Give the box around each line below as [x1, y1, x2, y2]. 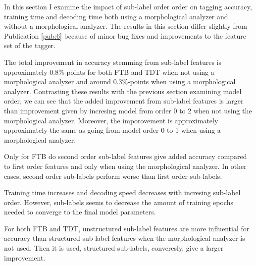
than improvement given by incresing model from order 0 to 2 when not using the [4, 105, 252, 115]
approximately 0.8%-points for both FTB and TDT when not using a [4, 66, 214, 77]
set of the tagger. [4, 40, 55, 51]
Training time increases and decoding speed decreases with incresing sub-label [4, 187, 241, 198]
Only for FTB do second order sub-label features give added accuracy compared [4, 151, 247, 161]
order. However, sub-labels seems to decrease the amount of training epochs [4, 197, 233, 207]
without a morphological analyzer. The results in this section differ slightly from [4, 21, 247, 31]
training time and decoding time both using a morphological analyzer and [4, 11, 228, 21]
